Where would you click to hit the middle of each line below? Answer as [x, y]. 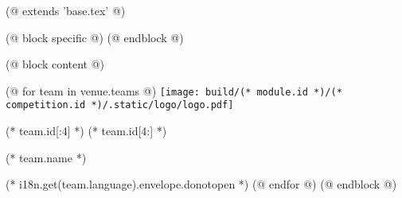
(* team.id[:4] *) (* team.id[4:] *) [86, 131]
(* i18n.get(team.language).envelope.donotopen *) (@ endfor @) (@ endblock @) [201, 184]
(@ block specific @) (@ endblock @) [95, 37]
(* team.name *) [46, 157]
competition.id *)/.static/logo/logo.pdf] [120, 105]
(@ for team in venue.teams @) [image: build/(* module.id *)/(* [174, 90]
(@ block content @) [55, 64]
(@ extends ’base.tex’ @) [66, 10]
